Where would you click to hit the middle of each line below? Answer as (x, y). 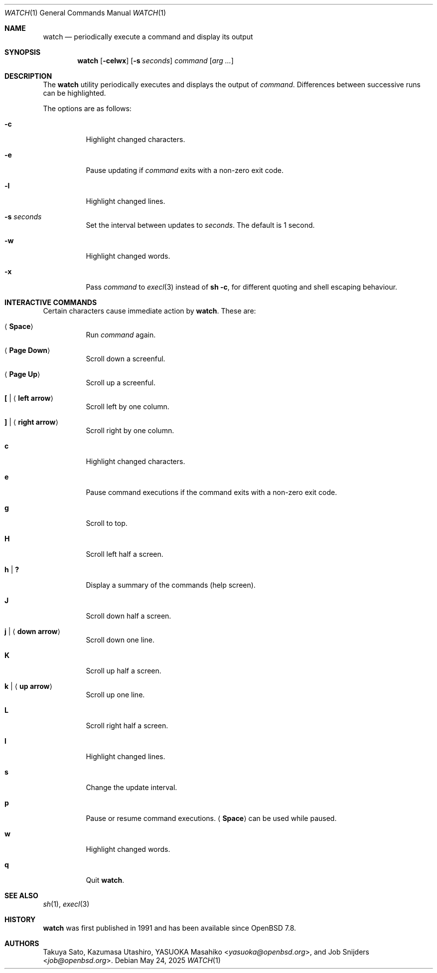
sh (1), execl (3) (66, 904)
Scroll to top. (107, 523)
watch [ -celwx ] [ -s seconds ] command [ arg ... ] (155, 61)
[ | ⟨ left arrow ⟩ (29, 398)
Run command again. (121, 335)
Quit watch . (105, 880)
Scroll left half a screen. (125, 554)
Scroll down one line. (120, 640)
